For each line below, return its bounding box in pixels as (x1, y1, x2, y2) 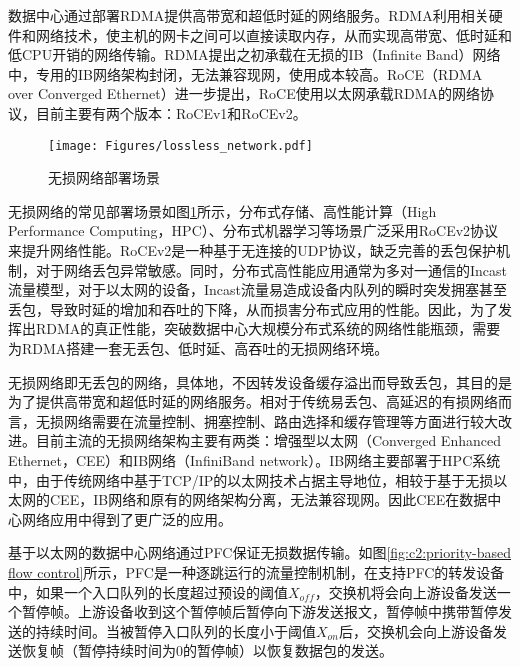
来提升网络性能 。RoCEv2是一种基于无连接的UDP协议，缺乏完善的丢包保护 (8, 240, 497, 260)
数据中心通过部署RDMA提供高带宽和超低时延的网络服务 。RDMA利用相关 (8, 5, 489, 25)
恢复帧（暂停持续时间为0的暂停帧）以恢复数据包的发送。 (21, 640, 393, 661)
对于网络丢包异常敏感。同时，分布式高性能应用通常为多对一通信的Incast (35, 259, 508, 280)
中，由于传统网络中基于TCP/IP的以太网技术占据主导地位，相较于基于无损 (8, 469, 494, 490)
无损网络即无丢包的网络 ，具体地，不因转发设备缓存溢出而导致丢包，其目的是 (8, 371, 512, 392)
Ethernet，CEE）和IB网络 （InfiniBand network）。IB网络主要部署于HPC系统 (8, 449, 501, 470)
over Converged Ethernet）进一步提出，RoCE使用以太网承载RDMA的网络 (8, 83, 481, 104)
